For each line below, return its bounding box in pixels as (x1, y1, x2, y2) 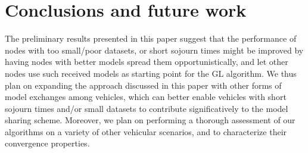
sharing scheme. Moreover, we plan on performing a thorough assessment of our (5, 114, 295, 126)
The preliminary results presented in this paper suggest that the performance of (5, 32, 297, 45)
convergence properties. (5, 137, 90, 149)
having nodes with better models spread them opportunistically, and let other (5, 55, 288, 68)
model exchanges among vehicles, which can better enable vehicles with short (5, 90, 287, 103)
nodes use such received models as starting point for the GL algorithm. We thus (5, 67, 297, 79)
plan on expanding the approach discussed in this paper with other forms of (5, 79, 282, 91)
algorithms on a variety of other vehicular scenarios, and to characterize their (5, 125, 287, 138)
